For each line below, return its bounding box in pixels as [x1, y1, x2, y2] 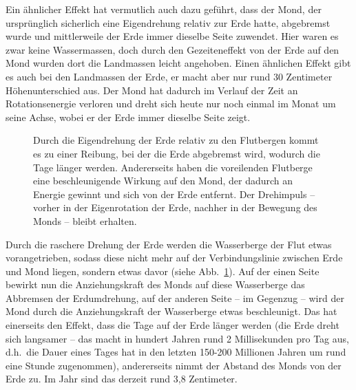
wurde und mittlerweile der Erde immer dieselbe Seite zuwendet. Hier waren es [6, 29, 339, 43]
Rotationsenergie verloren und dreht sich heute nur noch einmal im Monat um [6, 96, 336, 111]
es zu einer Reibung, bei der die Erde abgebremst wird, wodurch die [33, 146, 320, 160]
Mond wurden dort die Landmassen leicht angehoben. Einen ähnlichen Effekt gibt [6, 56, 351, 70]
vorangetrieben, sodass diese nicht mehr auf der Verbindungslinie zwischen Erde [6, 250, 343, 265]
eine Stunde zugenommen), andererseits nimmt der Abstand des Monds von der [6, 358, 342, 372]
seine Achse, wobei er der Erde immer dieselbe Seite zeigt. [6, 109, 251, 124]
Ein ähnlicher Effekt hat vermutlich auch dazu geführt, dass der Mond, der [6, 2, 322, 16]
